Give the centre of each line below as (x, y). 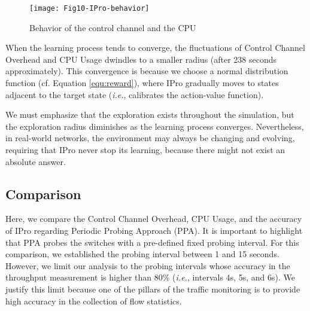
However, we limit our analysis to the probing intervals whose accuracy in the (148, 265)
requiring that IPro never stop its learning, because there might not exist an (145, 150)
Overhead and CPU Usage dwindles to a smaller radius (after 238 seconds (141, 59)
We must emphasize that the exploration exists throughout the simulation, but (150, 115)
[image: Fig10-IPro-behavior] (89, 8)
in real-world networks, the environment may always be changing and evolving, (150, 138)
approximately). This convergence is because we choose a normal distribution (147, 71)
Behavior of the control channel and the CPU (113, 27)
